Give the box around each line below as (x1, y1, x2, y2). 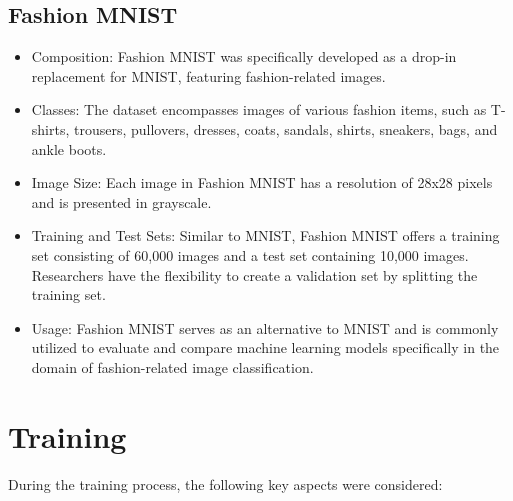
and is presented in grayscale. (31, 191, 212, 212)
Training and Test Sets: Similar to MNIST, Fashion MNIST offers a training (31, 225, 500, 246)
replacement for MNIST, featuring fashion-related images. (31, 65, 386, 86)
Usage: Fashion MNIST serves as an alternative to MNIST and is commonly (31, 317, 499, 338)
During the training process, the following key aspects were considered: (8, 473, 443, 494)
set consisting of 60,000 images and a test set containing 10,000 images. (31, 244, 469, 265)
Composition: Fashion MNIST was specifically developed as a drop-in (31, 46, 457, 67)
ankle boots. (31, 138, 107, 159)
